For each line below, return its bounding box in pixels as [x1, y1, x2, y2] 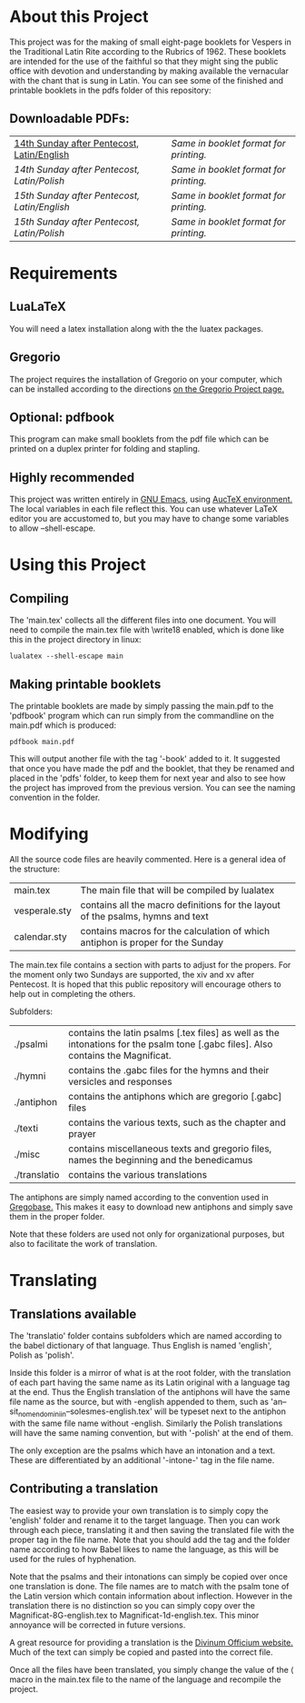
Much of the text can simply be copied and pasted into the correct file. [9, 1647, 273, 1658]
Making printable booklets [9, 676, 162, 692]
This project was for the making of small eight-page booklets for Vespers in [9, 36, 292, 47]
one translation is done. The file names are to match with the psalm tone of [9, 1580, 290, 1591]
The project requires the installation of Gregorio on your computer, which [9, 373, 283, 384]
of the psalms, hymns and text [80, 910, 209, 922]
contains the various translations [67, 1168, 207, 1180]
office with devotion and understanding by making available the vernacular [9, 65, 289, 76]
